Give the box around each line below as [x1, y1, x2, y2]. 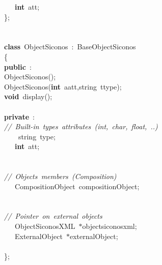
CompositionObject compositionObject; [14, 181, 140, 191]
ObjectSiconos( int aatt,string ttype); [4, 81, 122, 92]
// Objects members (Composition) [4, 171, 117, 182]
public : [4, 61, 32, 72]
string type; [18, 131, 56, 141]
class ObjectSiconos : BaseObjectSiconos [4, 41, 136, 52]
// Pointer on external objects [4, 211, 102, 221]
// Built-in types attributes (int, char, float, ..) [4, 121, 158, 132]
